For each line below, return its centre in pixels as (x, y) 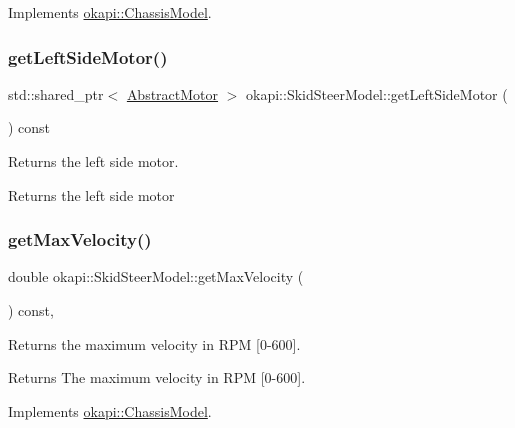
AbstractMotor (172, 93)
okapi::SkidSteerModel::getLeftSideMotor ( (377, 93)
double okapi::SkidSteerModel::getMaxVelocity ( (156, 276)
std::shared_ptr (56, 93)
